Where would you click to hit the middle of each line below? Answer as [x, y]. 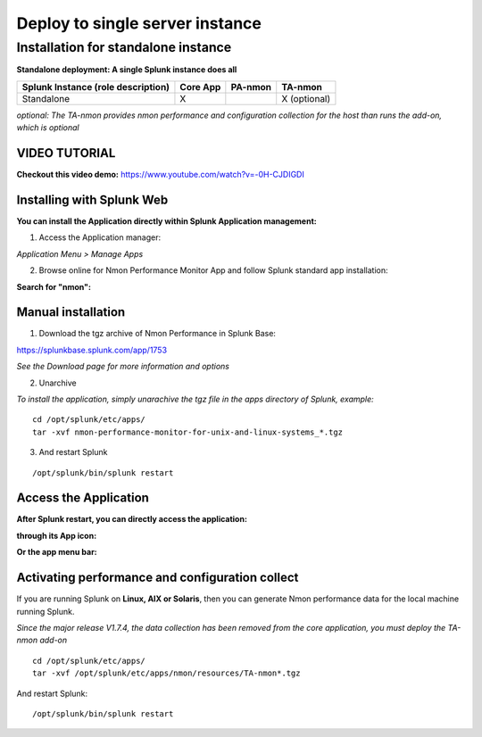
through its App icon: [57, 535]
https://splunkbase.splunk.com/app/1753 [92, 350]
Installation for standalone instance [124, 47]
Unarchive [58, 383]
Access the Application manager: [100, 237]
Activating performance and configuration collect [158, 578]
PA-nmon [251, 87]
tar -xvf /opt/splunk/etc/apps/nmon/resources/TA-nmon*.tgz [166, 673]
